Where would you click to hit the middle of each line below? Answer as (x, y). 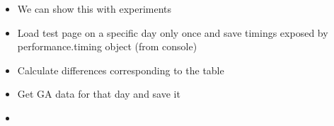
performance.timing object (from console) (107, 46)
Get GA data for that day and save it (99, 94)
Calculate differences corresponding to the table (121, 70)
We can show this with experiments (94, 8)
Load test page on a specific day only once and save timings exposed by (173, 32)
